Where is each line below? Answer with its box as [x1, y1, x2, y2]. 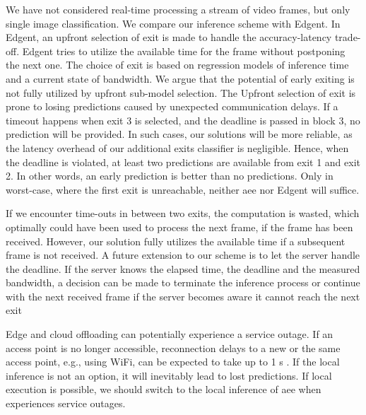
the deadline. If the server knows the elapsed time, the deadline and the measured [6, 261, 360, 276]
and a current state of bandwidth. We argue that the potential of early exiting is [6, 71, 355, 86]
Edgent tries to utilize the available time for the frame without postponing [22, 43, 346, 58]
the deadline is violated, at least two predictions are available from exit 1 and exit [6, 154, 360, 169]
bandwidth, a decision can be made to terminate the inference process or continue [6, 275, 360, 290]
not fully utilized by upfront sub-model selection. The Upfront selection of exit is [6, 85, 356, 100]
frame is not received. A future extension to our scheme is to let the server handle [6, 247, 360, 262]
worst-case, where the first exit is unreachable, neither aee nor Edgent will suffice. [6, 182, 360, 197]
